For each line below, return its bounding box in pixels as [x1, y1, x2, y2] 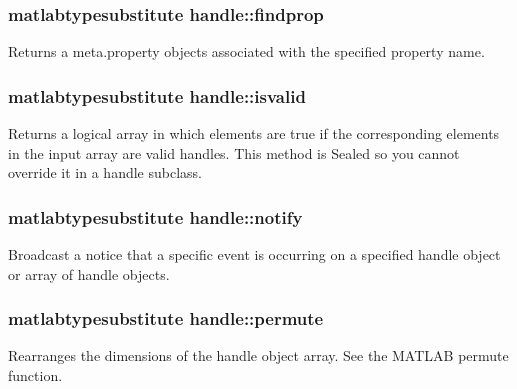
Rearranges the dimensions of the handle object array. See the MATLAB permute [8, 345, 509, 366]
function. [8, 365, 63, 386]
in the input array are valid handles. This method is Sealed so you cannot [8, 142, 460, 163]
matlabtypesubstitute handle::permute [8, 306, 324, 331]
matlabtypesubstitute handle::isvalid [8, 83, 306, 108]
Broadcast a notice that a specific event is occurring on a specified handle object [8, 244, 501, 265]
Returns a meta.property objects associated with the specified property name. [8, 41, 485, 62]
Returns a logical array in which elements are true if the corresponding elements [8, 123, 500, 144]
